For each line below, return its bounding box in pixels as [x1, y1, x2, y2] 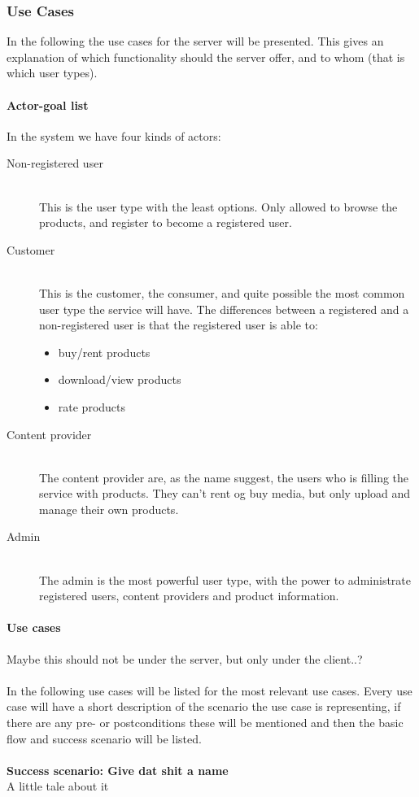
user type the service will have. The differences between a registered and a [39, 300, 409, 317]
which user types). [7, 64, 98, 81]
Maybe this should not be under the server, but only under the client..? [7, 650, 363, 667]
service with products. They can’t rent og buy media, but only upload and [39, 485, 411, 502]
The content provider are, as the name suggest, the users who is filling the [39, 468, 409, 486]
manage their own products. [39, 500, 179, 517]
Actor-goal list [7, 96, 89, 113]
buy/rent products [58, 343, 151, 360]
